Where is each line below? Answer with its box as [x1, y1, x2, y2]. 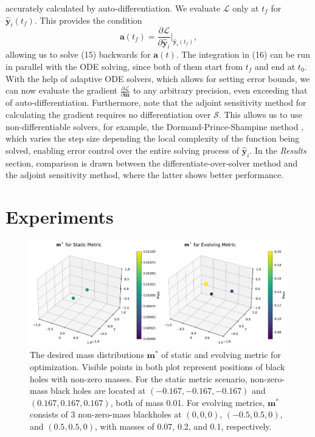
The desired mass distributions [30, 348, 144, 361]
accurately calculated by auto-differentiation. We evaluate [5, 2, 221, 14]
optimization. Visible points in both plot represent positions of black [30, 360, 285, 373]
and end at [255, 60, 296, 72]
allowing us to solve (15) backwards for [5, 48, 151, 61]
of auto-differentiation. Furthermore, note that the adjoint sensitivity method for [5, 96, 306, 109]
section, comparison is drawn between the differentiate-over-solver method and [5, 156, 298, 169]
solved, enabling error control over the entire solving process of [5, 143, 240, 156]
